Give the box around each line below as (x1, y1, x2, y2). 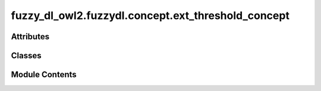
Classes (11, 51, 42, 61)
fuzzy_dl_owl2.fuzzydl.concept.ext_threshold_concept (11, 9, 289, 22)
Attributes (11, 32, 50, 42)
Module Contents (11, 70, 77, 80)
